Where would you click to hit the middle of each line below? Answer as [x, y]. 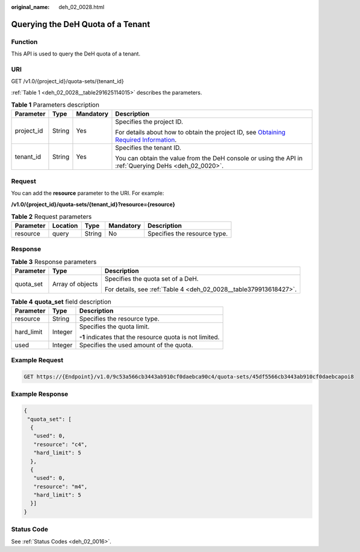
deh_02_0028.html [82, 7]
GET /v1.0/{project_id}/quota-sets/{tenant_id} [67, 81]
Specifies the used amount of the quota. [136, 345]
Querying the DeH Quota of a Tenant [81, 24]
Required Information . [146, 140]
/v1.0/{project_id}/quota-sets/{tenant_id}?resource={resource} [93, 204]
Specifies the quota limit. [114, 327]
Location [65, 226]
